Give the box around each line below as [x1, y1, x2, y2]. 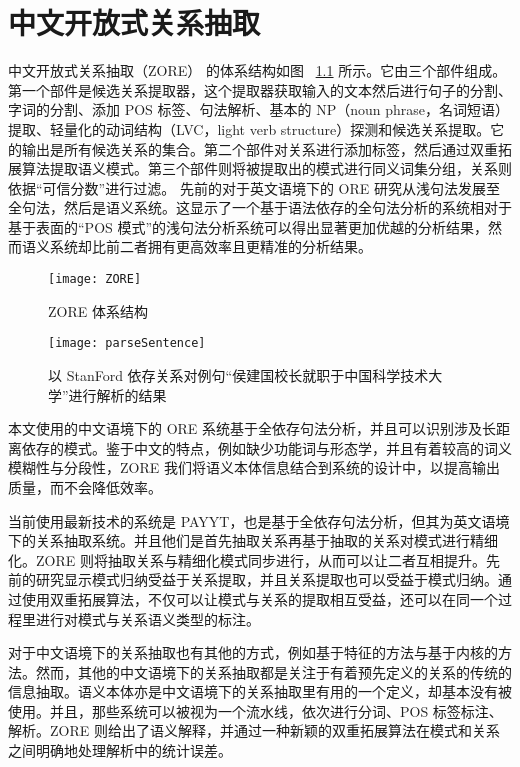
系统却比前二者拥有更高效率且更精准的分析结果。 [49, 236, 372, 257]
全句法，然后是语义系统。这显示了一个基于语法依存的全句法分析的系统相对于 [8, 197, 512, 218]
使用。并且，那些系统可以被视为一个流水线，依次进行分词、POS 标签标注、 [8, 700, 503, 721]
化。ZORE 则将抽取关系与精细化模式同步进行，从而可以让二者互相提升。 [8, 549, 486, 570]
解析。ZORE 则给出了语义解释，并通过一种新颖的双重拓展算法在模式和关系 [8, 720, 500, 741]
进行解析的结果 [68, 384, 167, 405]
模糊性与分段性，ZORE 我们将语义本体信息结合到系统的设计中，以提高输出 [8, 457, 500, 478]
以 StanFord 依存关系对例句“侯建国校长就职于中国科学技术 [48, 364, 429, 385]
